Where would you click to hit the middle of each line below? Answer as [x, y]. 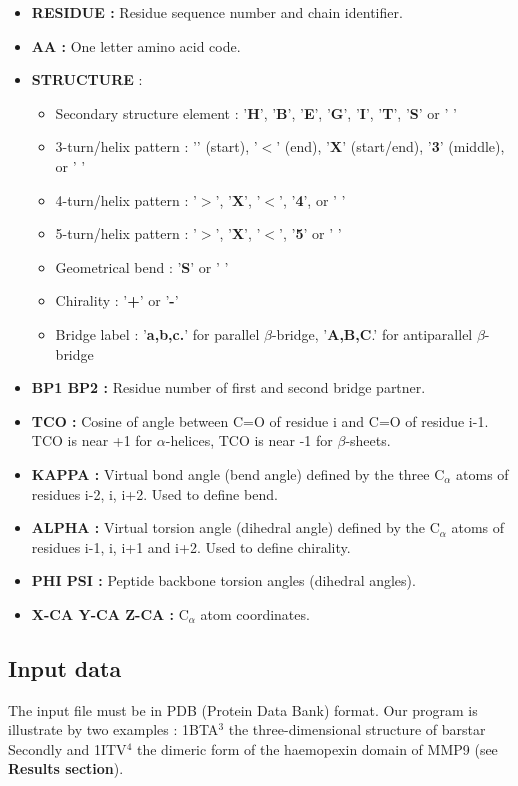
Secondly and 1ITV [67, 748]
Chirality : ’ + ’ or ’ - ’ [117, 300]
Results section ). [66, 768]
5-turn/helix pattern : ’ [126, 233]
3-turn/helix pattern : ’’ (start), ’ [156, 146]
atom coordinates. [255, 613]
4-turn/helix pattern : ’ [126, 199]
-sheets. [368, 440]
